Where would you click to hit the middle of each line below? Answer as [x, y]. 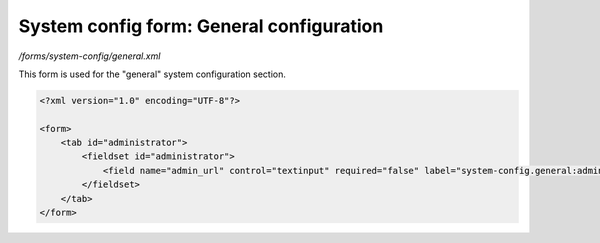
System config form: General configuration [201, 26]
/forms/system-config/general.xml [89, 56]
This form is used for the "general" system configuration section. [152, 74]
